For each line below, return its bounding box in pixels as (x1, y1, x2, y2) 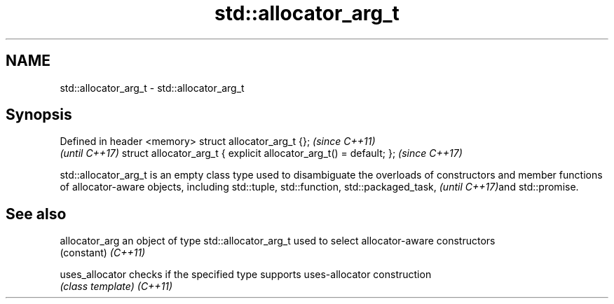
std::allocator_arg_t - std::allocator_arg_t (60, 81, 245, 94)
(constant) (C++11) (60, 247, 146, 259)
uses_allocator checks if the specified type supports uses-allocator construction (60, 268, 432, 281)
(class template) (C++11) (60, 280, 173, 293)
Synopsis (6, 106, 72, 124)
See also (6, 205, 67, 223)
